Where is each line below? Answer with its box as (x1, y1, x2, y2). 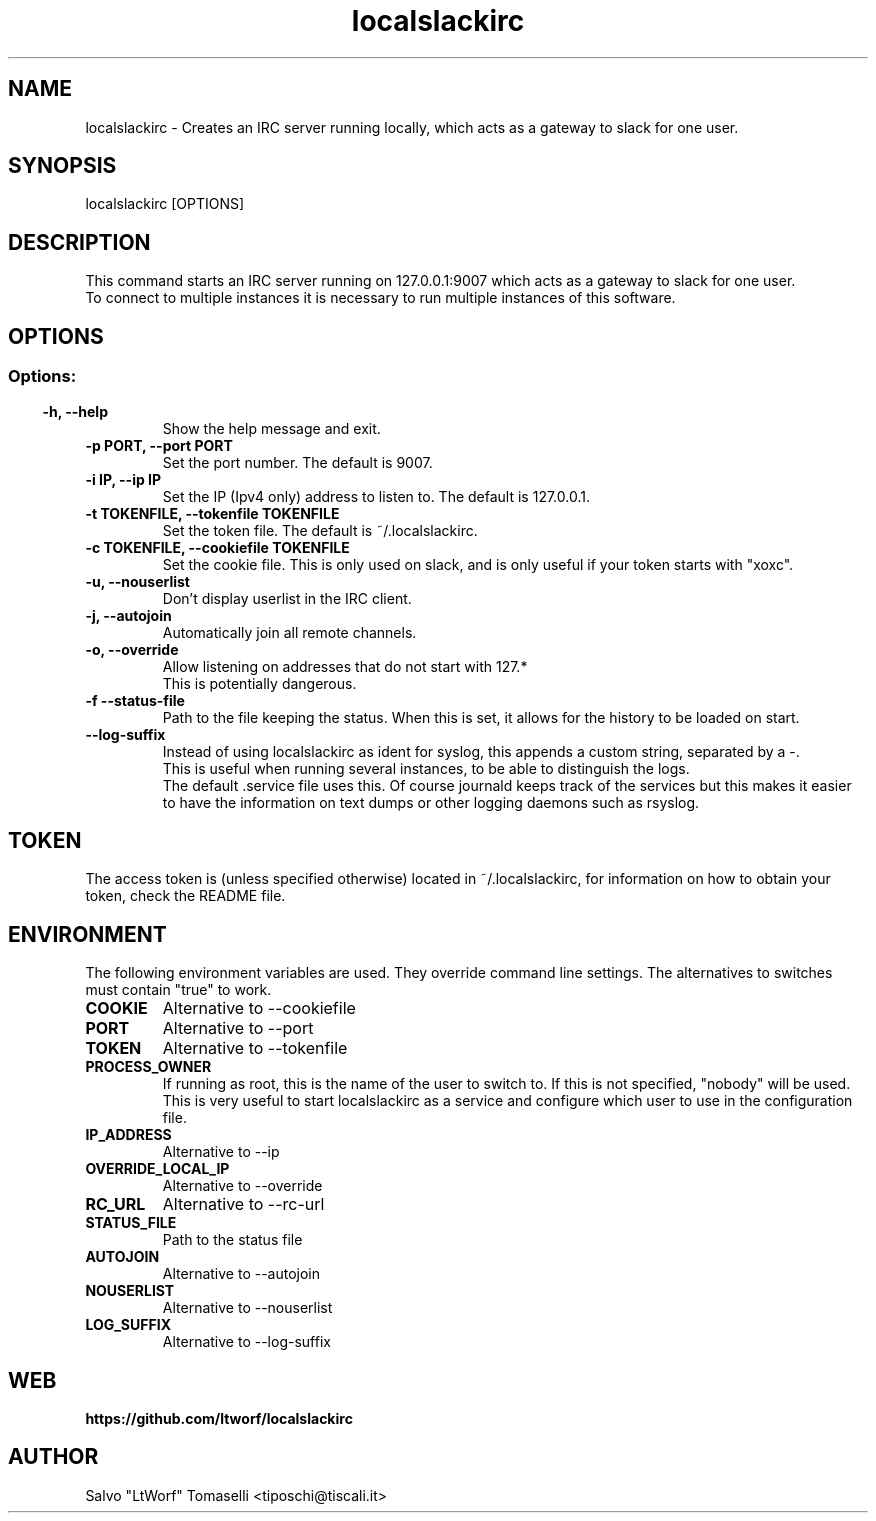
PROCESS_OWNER (85, 1058, 212, 1076)
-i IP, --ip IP (85, 470, 162, 488)
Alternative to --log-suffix (162, 1333, 331, 1351)
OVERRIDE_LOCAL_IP (85, 1160, 230, 1178)
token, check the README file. (85, 887, 286, 905)
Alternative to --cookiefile (162, 998, 356, 1019)
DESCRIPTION (8, 229, 151, 255)
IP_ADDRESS (85, 1126, 172, 1144)
